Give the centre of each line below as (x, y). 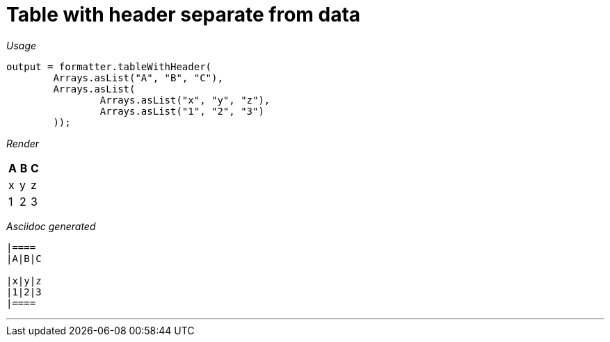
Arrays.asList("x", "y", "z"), (185, 100)
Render (23, 143)
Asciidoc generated (51, 226)
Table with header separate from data (184, 15)
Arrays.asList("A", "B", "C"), (138, 78)
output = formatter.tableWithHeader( (109, 66)
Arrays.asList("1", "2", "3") (182, 111)
